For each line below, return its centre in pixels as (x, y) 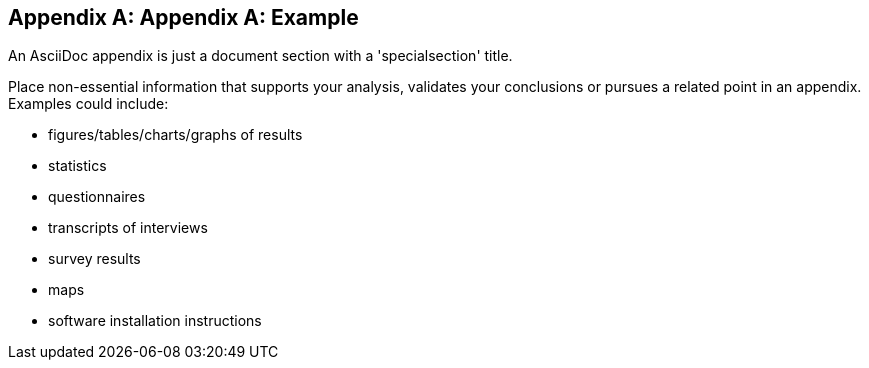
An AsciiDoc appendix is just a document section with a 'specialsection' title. (260, 56)
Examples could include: (88, 104)
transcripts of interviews (128, 228)
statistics (77, 166)
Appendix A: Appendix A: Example (183, 17)
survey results (94, 259)
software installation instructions (155, 321)
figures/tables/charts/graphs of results (175, 135)
